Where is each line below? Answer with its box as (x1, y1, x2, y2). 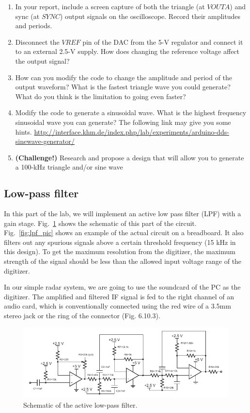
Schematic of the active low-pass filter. (23, 399, 138, 410)
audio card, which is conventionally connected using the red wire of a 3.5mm (4, 301, 231, 311)
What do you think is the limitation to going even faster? (15, 91, 186, 101)
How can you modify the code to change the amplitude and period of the (15, 72, 233, 82)
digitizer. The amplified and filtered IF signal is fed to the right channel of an (4, 291, 234, 301)
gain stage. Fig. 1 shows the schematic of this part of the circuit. (4, 218, 197, 228)
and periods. (15, 20, 52, 31)
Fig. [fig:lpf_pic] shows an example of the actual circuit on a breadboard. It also (4, 227, 244, 238)
